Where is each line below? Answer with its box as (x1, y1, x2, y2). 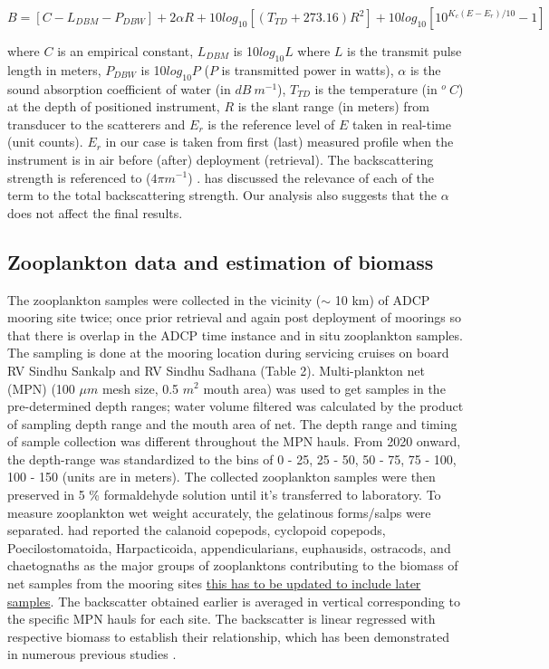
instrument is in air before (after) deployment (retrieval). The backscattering (7, 149, 434, 168)
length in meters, (7, 60, 101, 79)
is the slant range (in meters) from (237, 97, 429, 116)
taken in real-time (352, 114, 451, 133)
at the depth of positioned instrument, (7, 97, 220, 116)
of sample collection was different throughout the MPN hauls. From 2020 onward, (7, 432, 461, 451)
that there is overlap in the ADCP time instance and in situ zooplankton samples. (7, 325, 463, 344)
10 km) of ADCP (334, 290, 430, 309)
